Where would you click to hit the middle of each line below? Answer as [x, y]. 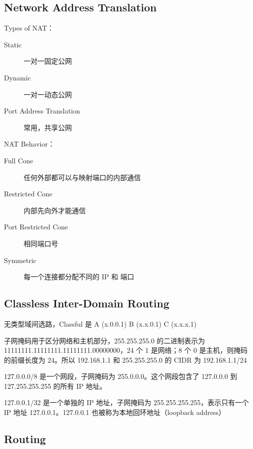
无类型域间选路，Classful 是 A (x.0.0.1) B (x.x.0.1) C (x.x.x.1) [100, 323]
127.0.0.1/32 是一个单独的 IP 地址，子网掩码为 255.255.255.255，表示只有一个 [126, 402]
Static [13, 44]
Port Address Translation [42, 111]
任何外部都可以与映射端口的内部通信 [82, 177]
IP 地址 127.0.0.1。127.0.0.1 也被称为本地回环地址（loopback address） [115, 412]
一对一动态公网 [48, 94]
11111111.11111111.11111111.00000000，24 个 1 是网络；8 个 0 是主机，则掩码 [126, 350]
